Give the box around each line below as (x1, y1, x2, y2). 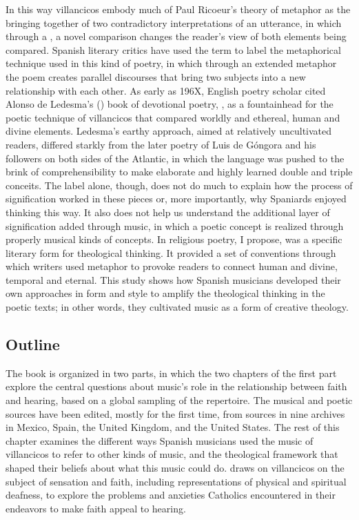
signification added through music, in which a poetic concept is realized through (6, 218, 344, 233)
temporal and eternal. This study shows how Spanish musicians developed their (6, 272, 341, 287)
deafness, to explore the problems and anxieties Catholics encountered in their (6, 488, 336, 502)
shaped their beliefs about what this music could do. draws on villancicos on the (6, 461, 345, 475)
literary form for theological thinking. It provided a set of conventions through (6, 245, 336, 260)
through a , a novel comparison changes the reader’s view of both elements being (6, 29, 347, 44)
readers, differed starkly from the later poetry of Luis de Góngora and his (6, 137, 316, 151)
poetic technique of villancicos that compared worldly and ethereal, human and (6, 110, 340, 124)
